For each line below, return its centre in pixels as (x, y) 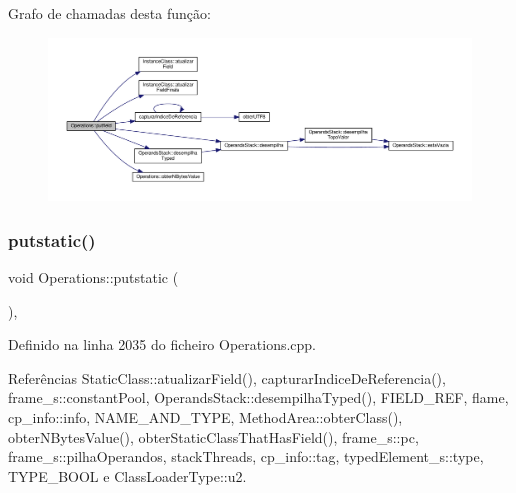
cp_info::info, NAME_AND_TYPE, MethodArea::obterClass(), (205, 416)
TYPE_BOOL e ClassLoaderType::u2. (127, 475)
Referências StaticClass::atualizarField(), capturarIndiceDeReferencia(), (227, 377)
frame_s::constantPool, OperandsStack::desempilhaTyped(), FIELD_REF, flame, (258, 397)
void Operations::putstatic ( (93, 276)
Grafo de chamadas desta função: (109, 13)
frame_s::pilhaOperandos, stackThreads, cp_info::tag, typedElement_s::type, (246, 456)
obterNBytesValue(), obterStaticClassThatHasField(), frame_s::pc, (213, 436)
